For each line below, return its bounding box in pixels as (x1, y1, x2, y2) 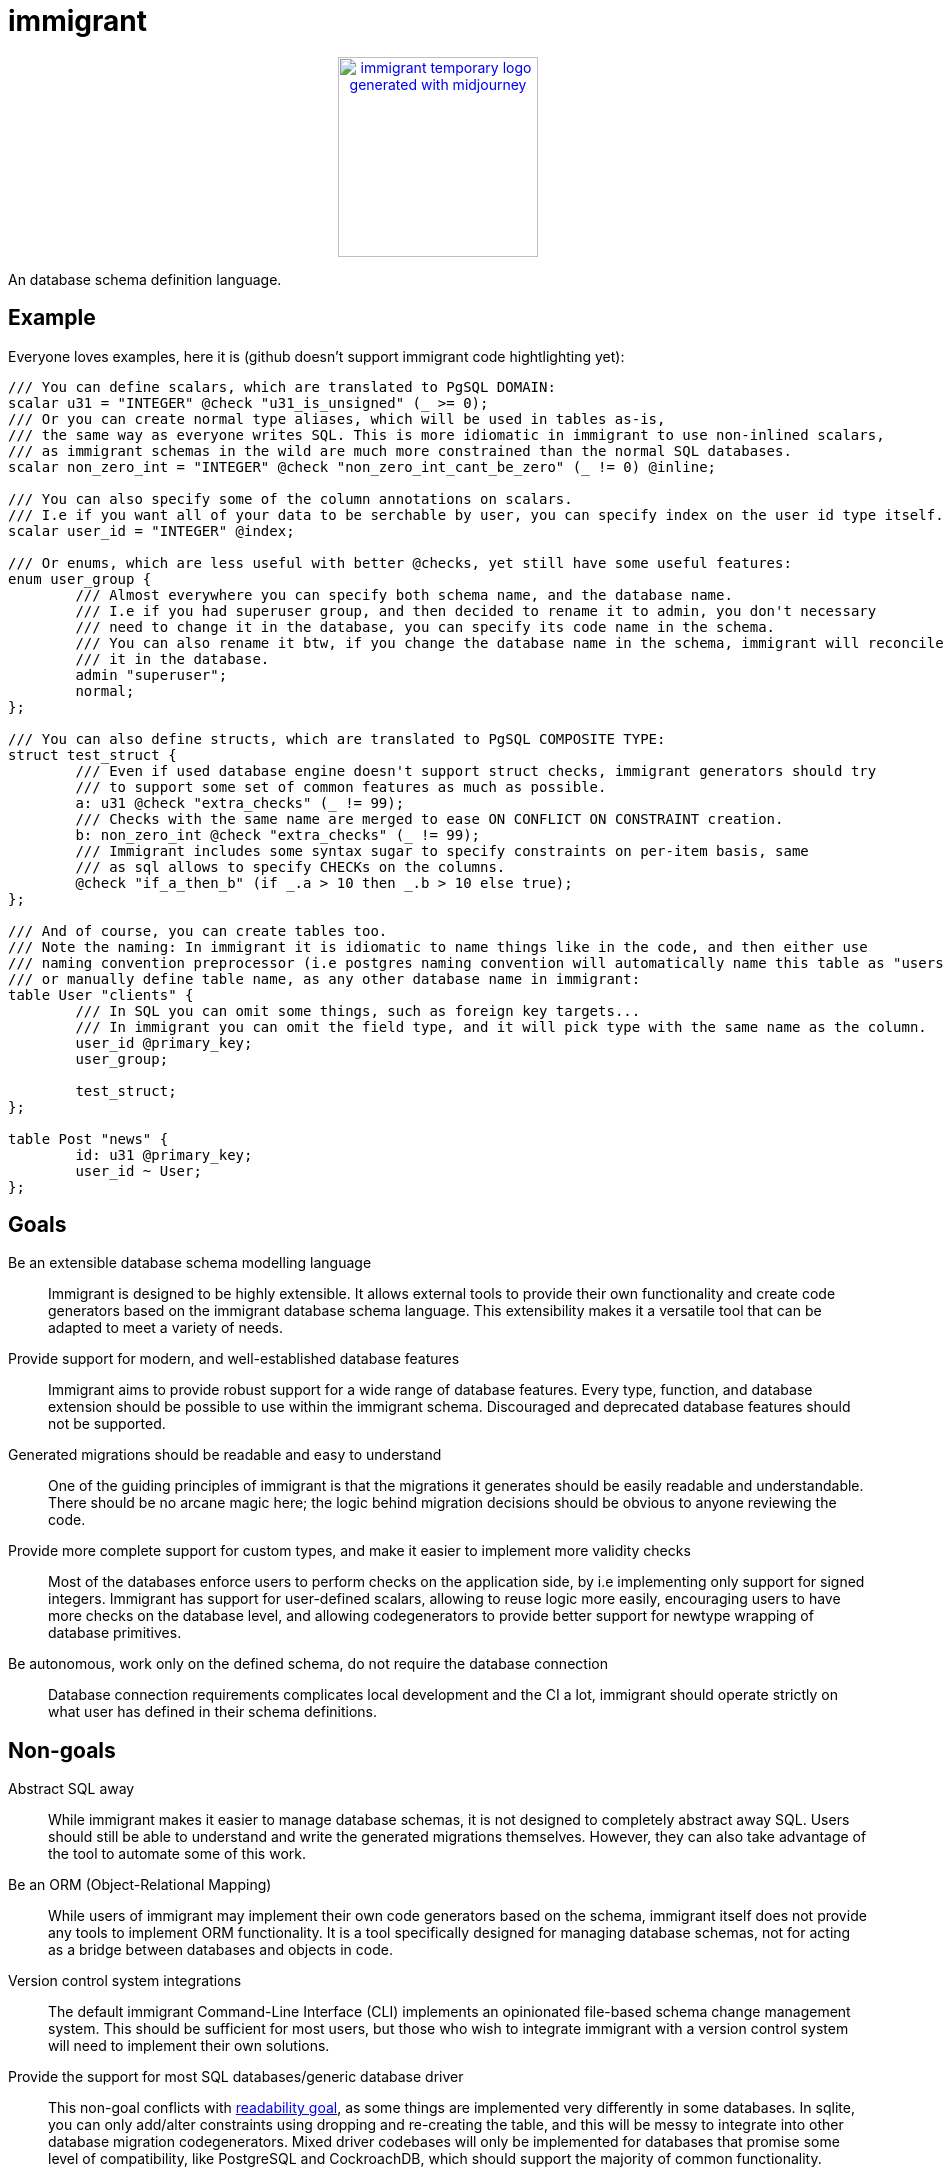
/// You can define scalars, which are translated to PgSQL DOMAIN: (8, 378, 556, 395)
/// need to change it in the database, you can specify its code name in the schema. (75, 618, 776, 635)
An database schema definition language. (8, 270, 282, 288)
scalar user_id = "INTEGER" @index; (8, 522, 295, 539)
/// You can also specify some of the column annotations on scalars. (8, 490, 573, 507)
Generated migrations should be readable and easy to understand (8, 1446, 442, 1464)
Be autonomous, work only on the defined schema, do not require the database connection (8, 1655, 608, 1673)
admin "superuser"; (75, 666, 228, 683)
